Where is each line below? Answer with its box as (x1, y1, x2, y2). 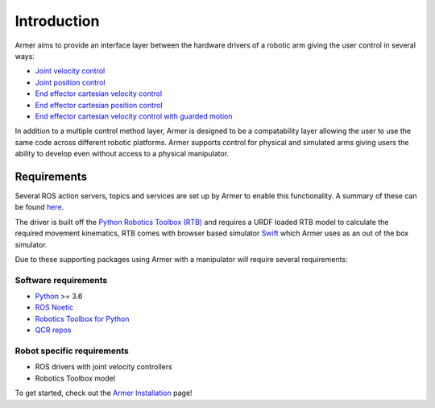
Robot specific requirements (14, 345, 129, 356)
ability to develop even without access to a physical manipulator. (14, 149, 230, 159)
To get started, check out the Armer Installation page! (14, 388, 193, 398)
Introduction (14, 12, 100, 30)
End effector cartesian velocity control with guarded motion (35, 111, 233, 121)
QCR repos (35, 325, 72, 335)
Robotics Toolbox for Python (35, 314, 130, 323)
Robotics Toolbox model (35, 373, 116, 383)
